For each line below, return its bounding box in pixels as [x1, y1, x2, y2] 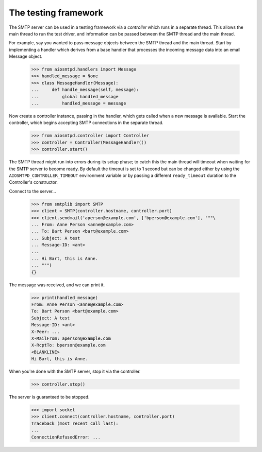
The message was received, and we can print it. [9, 282, 105, 288]
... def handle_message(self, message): [31, 87, 139, 92]
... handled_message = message [31, 101, 126, 106]
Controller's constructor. [9, 179, 58, 185]
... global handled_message [31, 94, 119, 99]
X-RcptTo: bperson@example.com [31, 343, 106, 348]
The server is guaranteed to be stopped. [9, 394, 90, 400]
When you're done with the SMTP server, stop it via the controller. [9, 368, 141, 374]
